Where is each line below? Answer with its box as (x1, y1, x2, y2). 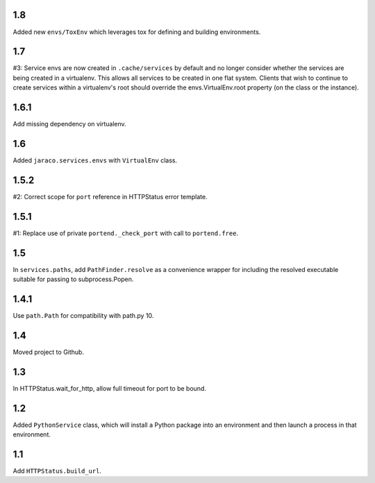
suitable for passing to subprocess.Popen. (12, 275, 134, 284)
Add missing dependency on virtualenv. (12, 120, 126, 128)
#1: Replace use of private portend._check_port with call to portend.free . (12, 229, 239, 237)
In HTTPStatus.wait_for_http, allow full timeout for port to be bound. (12, 384, 206, 392)
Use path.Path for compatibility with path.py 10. (12, 312, 154, 320)
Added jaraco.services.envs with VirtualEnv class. (12, 156, 177, 164)
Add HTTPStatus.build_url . (12, 467, 102, 475)
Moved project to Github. (12, 348, 85, 356)
